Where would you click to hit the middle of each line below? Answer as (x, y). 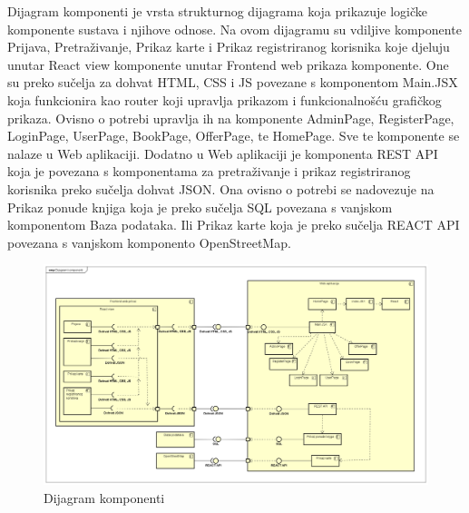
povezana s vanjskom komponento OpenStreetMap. (149, 242)
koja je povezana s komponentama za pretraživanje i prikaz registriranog (209, 171)
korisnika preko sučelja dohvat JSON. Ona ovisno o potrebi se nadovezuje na (221, 188)
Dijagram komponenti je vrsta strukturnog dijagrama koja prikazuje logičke (218, 11)
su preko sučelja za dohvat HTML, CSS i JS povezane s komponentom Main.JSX (233, 82)
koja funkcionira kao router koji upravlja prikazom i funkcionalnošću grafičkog (225, 99)
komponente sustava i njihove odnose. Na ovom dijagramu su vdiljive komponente (234, 29)
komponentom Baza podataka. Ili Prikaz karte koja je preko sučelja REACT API (234, 225)
